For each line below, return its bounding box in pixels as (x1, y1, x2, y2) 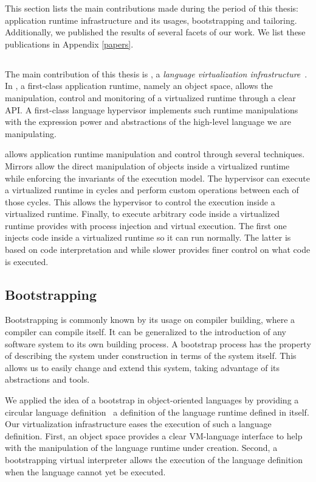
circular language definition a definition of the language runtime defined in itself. (5, 405, 309, 418)
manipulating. (5, 127, 57, 140)
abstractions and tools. (5, 373, 90, 386)
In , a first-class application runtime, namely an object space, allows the (5, 79, 273, 92)
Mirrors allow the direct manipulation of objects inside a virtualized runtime (5, 159, 290, 172)
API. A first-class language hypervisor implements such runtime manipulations (5, 103, 298, 116)
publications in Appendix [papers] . (5, 37, 134, 50)
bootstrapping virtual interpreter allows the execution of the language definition (5, 453, 303, 466)
